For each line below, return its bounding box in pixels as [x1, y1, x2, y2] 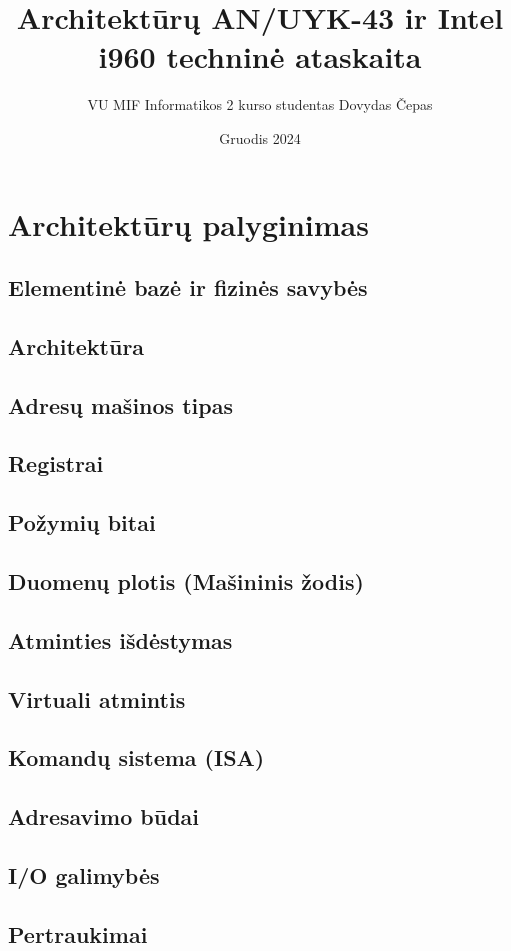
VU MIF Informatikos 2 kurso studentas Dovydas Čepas [87, 94, 433, 115]
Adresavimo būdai [8, 801, 199, 832]
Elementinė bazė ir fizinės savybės [8, 272, 368, 303]
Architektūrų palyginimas [8, 203, 369, 244]
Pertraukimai [8, 918, 148, 949]
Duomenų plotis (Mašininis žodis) [8, 565, 364, 596]
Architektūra [8, 330, 145, 361]
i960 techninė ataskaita [98, 36, 422, 77]
